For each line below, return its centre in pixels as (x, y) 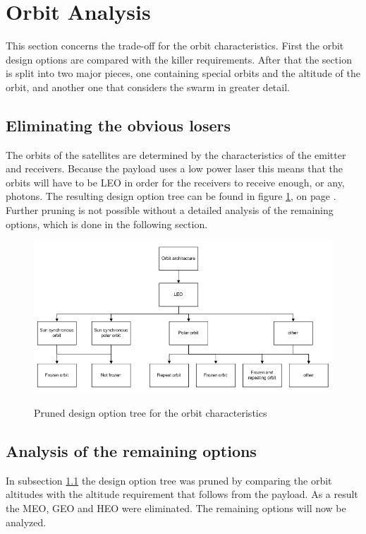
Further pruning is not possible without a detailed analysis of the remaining (170, 210)
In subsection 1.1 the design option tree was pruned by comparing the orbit (169, 480)
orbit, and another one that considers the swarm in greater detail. (148, 87)
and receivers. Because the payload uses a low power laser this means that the (174, 168)
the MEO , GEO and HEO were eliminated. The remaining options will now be (176, 508)
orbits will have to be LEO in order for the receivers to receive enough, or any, (175, 182)
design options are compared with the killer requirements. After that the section (179, 59)
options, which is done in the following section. (107, 224)
